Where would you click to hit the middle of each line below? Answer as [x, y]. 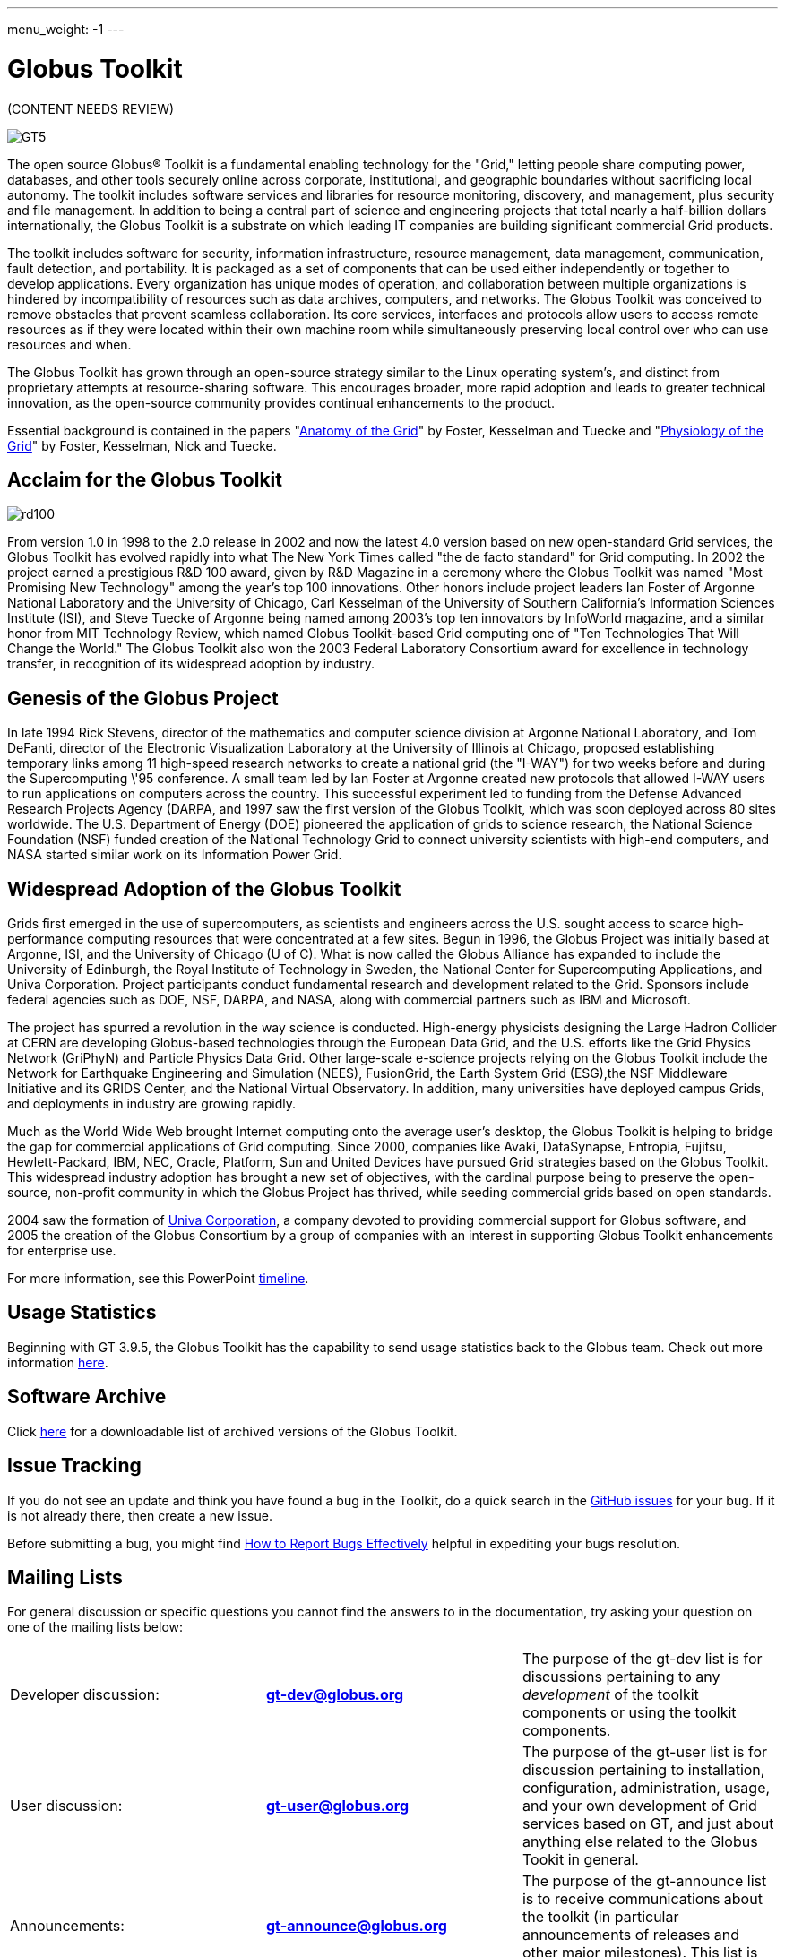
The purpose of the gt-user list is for [644, 1752]
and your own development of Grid [639, 1806]
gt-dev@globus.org [335, 1695]
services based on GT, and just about [648, 1824]
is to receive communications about [642, 1899]
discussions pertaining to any [621, 1677]
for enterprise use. [62, 1251]
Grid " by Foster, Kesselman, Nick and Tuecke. [142, 445]
